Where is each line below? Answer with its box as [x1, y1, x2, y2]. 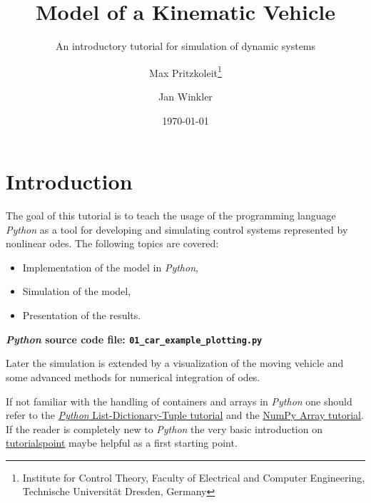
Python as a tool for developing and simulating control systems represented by [6, 222, 348, 237]
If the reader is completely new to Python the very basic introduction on [6, 421, 322, 436]
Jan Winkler [158, 88, 213, 103]
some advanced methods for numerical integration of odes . [6, 369, 260, 384]
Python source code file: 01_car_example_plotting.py [6, 331, 263, 346]
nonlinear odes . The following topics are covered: [6, 236, 219, 251]
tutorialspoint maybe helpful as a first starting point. [6, 435, 238, 450]
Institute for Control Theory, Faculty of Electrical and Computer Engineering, [22, 470, 365, 484]
